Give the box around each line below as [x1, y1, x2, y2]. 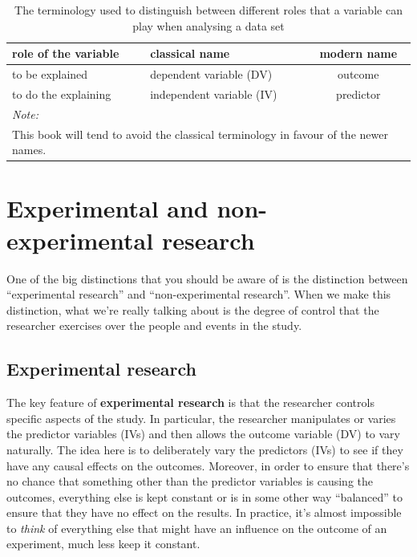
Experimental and [6, 192, 208, 225]
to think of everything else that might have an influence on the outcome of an [6, 519, 387, 536]
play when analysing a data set [132, 17, 285, 34]
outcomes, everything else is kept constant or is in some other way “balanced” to [6, 488, 403, 505]
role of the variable [12, 45, 119, 62]
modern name [319, 45, 398, 62]
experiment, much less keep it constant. [6, 535, 200, 552]
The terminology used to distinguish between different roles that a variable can [14, 2, 403, 18]
